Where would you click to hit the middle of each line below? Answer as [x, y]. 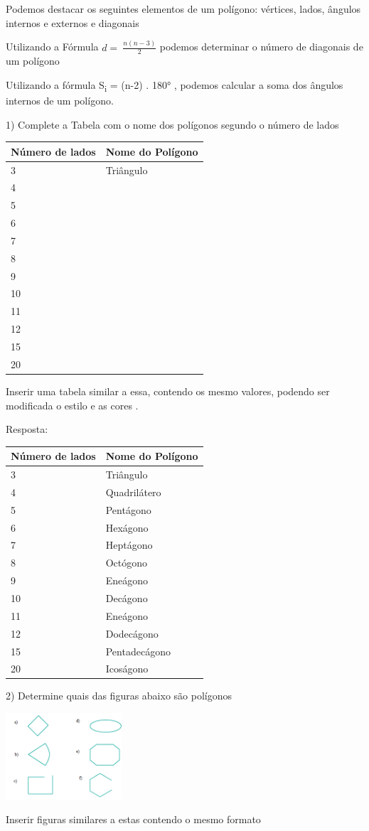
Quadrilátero [133, 492]
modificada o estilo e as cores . [72, 405]
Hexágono [127, 527]
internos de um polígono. [60, 101]
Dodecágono [132, 633]
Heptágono [129, 545]
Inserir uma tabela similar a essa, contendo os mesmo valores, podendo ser [168, 391]
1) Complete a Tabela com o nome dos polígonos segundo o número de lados [172, 124]
